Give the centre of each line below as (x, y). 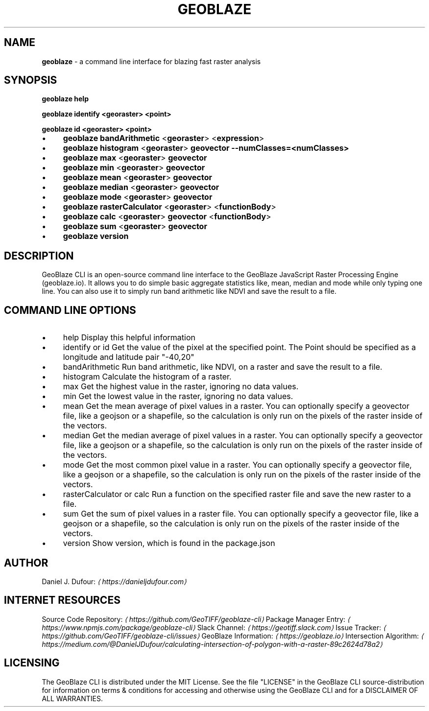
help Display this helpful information (129, 338)
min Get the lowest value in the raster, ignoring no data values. (178, 396)
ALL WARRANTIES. (72, 698)
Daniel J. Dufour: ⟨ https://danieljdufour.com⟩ (114, 581)
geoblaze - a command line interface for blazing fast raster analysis (151, 61)
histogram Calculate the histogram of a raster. (147, 377)
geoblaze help (65, 99)
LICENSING (32, 663)
